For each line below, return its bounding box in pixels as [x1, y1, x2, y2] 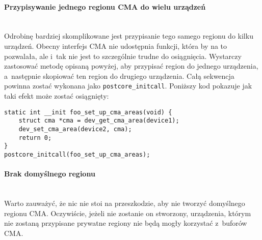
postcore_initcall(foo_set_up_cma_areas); [4, 151, 150, 158]
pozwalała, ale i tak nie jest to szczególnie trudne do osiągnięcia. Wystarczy [4, 50, 242, 61]
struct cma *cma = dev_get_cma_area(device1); [18, 117, 179, 125]
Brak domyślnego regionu [4, 168, 95, 179]
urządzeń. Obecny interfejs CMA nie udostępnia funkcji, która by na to [4, 40, 227, 51]
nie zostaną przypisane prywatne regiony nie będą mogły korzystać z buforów [4, 218, 247, 228]
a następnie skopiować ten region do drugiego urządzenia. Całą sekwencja [4, 70, 234, 81]
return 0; [18, 134, 52, 141]
